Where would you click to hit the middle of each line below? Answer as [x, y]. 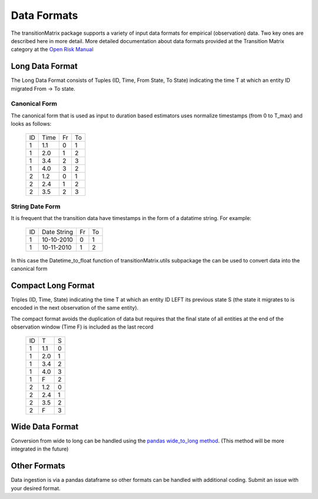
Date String [58, 232]
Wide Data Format [45, 427]
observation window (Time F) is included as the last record [82, 327]
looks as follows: [31, 124]
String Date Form [36, 206]
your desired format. [36, 488]
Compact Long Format [53, 285]
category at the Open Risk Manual [52, 50]
